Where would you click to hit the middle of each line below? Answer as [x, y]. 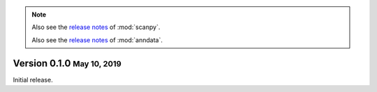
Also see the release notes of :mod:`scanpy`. [96, 27]
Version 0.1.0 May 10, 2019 [67, 63]
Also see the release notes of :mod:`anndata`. [97, 40]
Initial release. [33, 80]
